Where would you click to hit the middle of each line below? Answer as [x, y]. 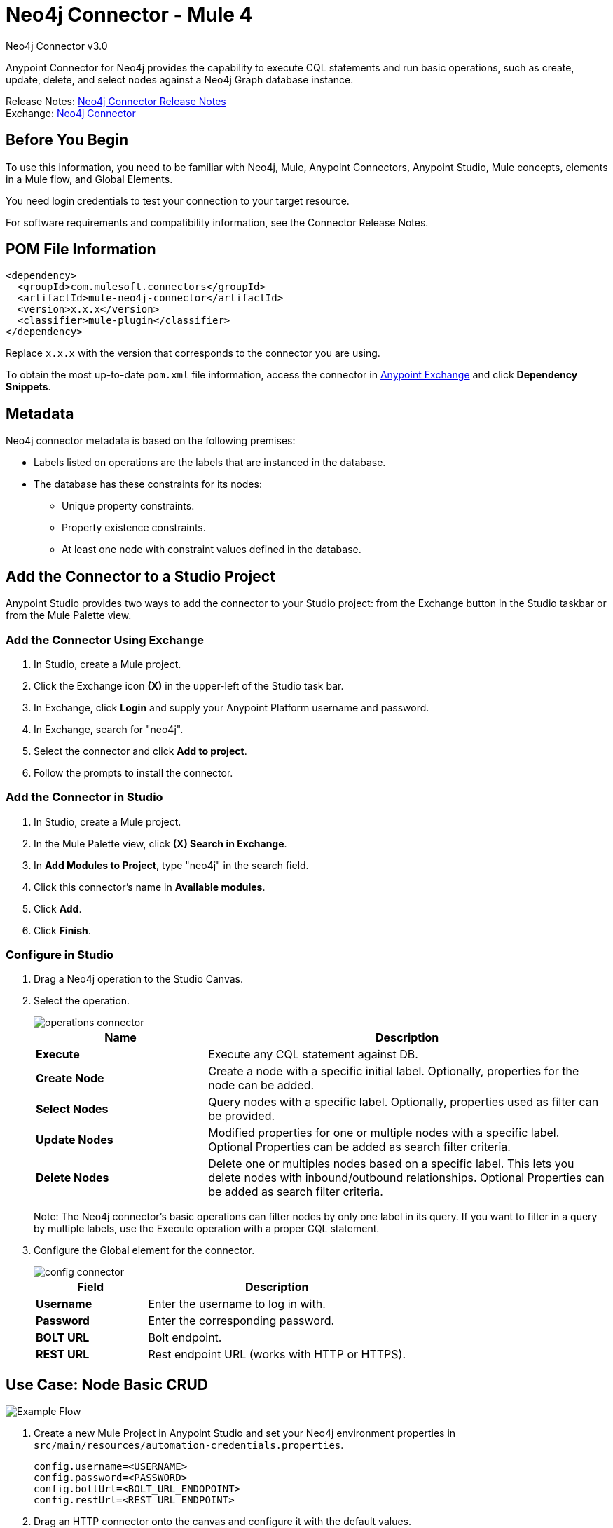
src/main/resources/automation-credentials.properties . [189, 1445]
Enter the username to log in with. [237, 1304]
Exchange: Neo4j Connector [71, 113]
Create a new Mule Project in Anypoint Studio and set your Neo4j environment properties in [245, 1433]
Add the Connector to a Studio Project [140, 576]
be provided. [242, 1116]
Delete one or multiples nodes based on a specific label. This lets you [391, 1164]
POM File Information [81, 250]
